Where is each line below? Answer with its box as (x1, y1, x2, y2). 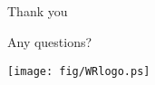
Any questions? (7, 32, 92, 51)
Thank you (7, 2, 68, 21)
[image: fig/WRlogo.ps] (7, 64, 150, 78)
